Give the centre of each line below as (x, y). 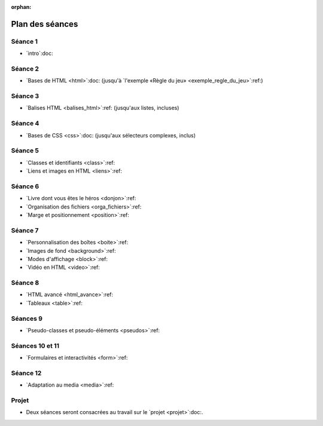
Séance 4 (25, 124)
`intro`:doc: (39, 53)
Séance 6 (25, 186)
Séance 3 (25, 96)
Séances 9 (27, 318)
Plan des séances (45, 24)
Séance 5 (25, 151)
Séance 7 (25, 230)
